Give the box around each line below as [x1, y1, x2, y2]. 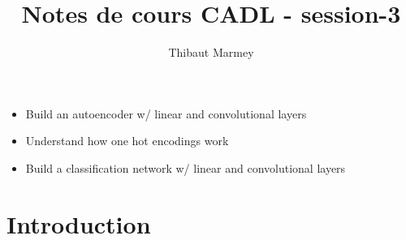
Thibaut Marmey [168, 44, 254, 61]
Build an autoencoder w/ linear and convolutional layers [25, 105, 307, 122]
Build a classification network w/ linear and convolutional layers [25, 159, 346, 176]
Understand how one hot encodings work [25, 132, 229, 149]
